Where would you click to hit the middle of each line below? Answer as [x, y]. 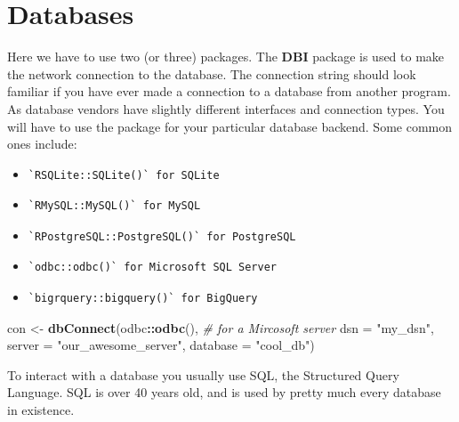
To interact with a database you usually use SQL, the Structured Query [203, 374]
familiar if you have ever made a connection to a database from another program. [229, 91]
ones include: [42, 144]
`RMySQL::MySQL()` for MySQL [114, 206]
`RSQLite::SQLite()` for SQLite [124, 175]
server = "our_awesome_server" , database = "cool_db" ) [161, 345]
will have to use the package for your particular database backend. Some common [230, 126]
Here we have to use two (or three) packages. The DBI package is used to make [226, 57]
